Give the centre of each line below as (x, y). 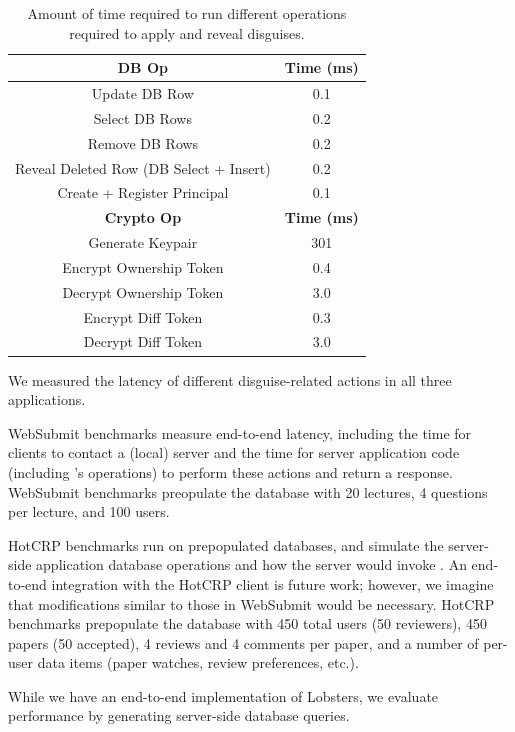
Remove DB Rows (143, 142)
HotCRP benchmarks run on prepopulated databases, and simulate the (226, 544)
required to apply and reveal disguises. (187, 32)
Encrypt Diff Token (143, 316)
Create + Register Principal (143, 192)
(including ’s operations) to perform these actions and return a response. (230, 471)
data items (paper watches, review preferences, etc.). (198, 662)
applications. (47, 399)
